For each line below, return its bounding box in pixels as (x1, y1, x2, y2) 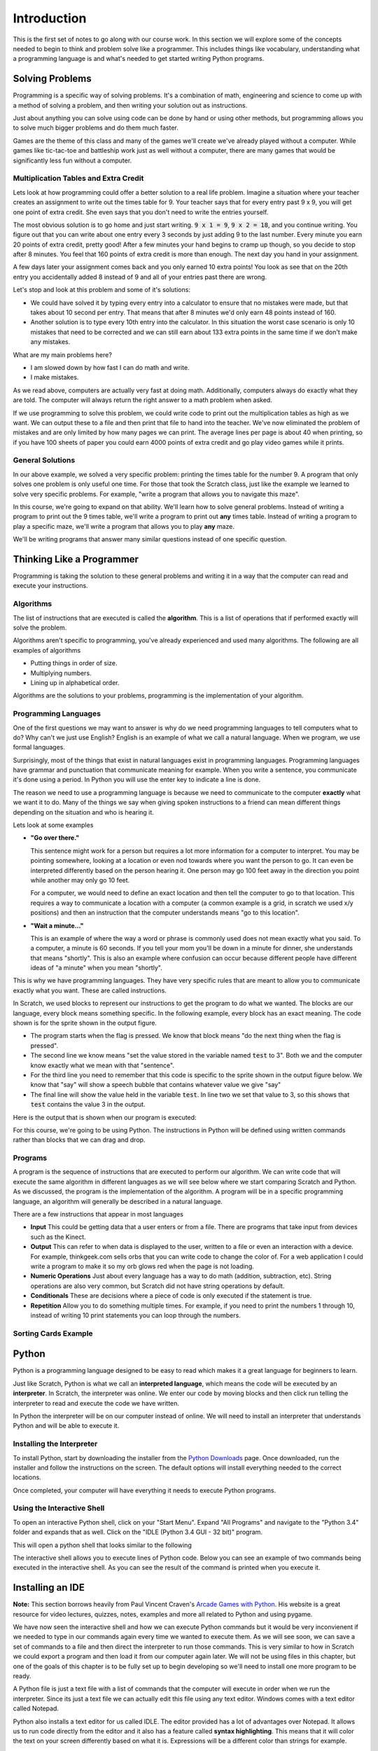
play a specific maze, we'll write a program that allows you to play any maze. (13, 522, 234, 530)
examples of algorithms (13, 646, 81, 654)
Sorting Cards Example (13, 1328, 94, 1338)
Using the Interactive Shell (13, 1503, 105, 1513)
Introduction (13, 11, 87, 26)
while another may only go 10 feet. (30, 875, 130, 884)
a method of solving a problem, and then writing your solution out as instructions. (13, 101, 248, 109)
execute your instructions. (13, 581, 88, 590)
